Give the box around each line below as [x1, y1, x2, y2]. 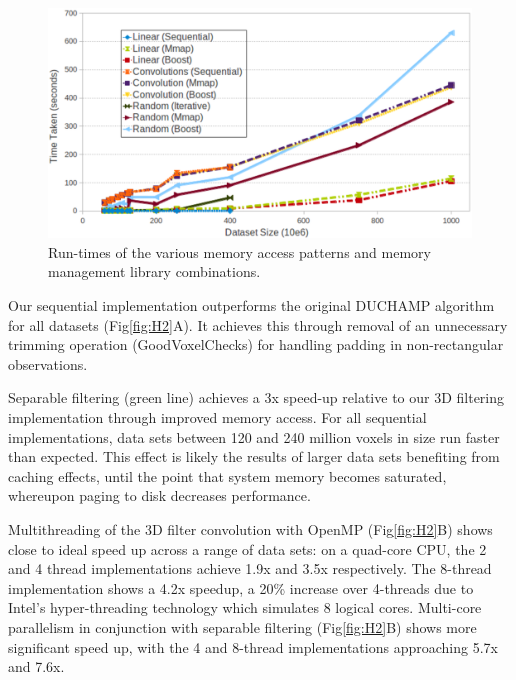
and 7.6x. [8, 656, 65, 677]
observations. [8, 353, 88, 374]
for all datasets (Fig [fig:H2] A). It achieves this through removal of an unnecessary [8, 314, 508, 335]
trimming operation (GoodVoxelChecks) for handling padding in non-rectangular [8, 334, 504, 355]
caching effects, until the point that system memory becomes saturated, [8, 465, 447, 486]
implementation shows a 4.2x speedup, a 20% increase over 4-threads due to [8, 577, 474, 598]
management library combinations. [48, 261, 261, 282]
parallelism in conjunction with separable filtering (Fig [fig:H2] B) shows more [8, 616, 477, 637]
